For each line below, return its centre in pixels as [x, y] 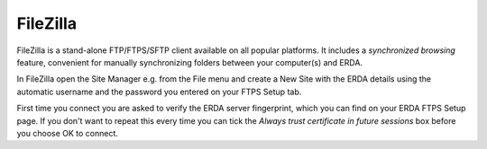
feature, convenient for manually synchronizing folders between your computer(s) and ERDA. [190, 62]
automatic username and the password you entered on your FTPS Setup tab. [159, 92]
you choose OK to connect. [68, 133]
